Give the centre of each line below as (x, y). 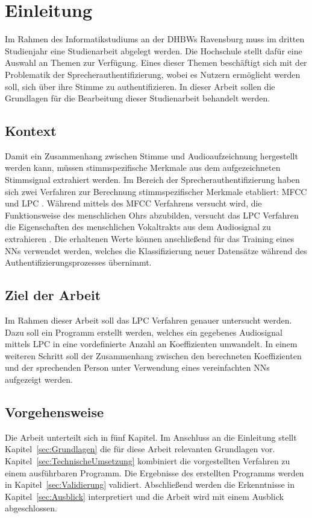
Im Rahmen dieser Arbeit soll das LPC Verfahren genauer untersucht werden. (148, 320)
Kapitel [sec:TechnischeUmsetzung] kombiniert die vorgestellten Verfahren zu (148, 460)
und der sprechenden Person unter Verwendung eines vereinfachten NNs (137, 367)
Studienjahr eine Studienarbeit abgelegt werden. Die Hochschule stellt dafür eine (154, 50)
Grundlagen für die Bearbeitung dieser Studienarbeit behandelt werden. (138, 98)
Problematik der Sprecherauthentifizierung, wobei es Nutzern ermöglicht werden (153, 74)
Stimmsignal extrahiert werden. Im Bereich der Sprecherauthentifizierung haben (152, 180)
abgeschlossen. (31, 508)
